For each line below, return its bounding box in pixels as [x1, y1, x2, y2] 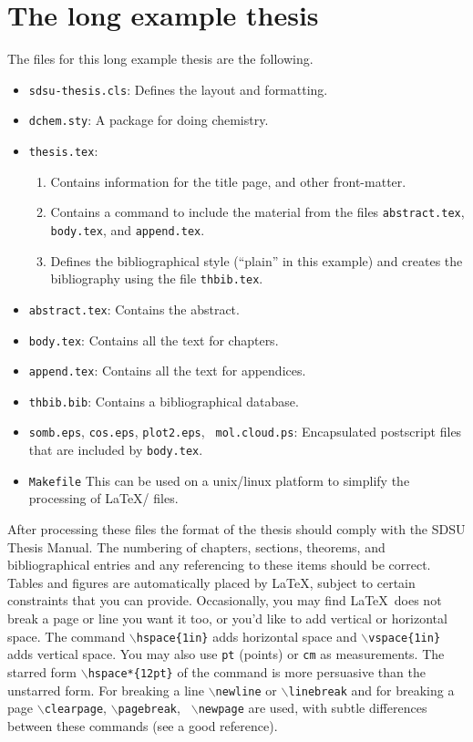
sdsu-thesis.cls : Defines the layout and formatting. [28, 79, 328, 98]
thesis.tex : [28, 141, 98, 160]
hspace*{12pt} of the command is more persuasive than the [87, 662, 426, 681]
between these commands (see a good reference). [7, 716, 278, 735]
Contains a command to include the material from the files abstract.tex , [50, 202, 465, 222]
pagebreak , [118, 698, 180, 717]
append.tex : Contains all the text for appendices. [28, 361, 306, 380]
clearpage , [44, 698, 107, 717]
